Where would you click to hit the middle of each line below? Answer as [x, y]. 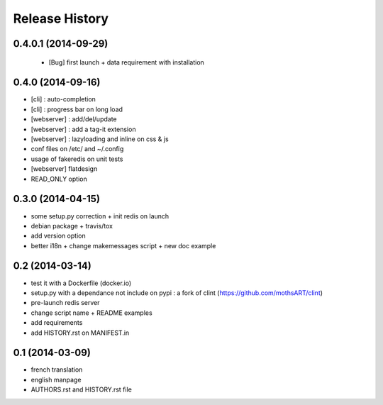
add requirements [57, 323]
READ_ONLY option [59, 179]
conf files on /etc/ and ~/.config [77, 149]
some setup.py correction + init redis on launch [100, 216]
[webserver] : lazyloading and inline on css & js [100, 139]
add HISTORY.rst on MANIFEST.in [80, 333]
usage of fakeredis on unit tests [77, 159]
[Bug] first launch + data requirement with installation [127, 62]
